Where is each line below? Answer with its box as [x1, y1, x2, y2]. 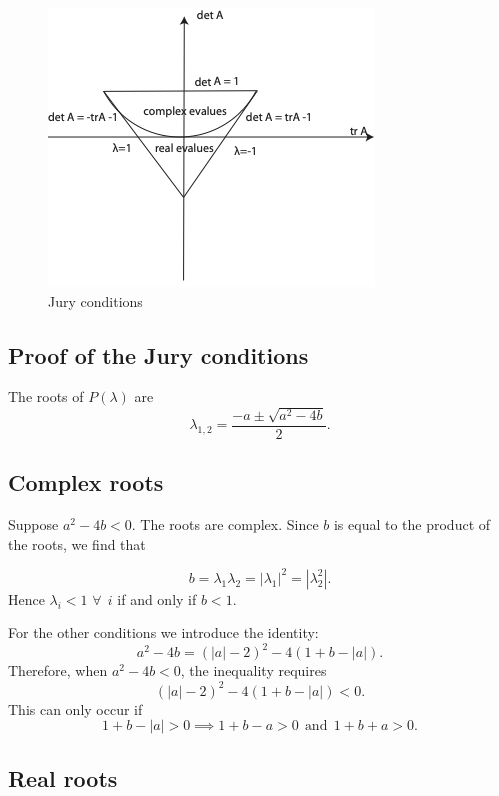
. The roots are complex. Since [131, 514, 319, 535]
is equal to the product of [333, 514, 491, 535]
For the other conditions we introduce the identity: [8, 622, 319, 643]
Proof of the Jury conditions [8, 339, 309, 370]
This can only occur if [8, 698, 143, 719]
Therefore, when [8, 660, 108, 681]
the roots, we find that [8, 533, 146, 554]
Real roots [8, 762, 118, 793]
